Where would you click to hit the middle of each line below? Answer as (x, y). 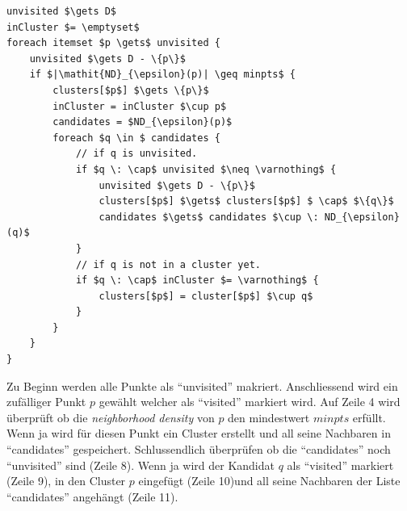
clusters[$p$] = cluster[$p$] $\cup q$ (206, 296)
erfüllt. (369, 417)
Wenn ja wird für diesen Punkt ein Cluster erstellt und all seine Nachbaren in (199, 433)
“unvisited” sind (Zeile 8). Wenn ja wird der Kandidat (141, 465)
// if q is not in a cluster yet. (168, 264)
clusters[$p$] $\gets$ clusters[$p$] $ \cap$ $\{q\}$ (246, 201)
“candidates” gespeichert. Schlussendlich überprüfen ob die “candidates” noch (199, 449)
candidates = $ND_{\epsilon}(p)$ (143, 122)
